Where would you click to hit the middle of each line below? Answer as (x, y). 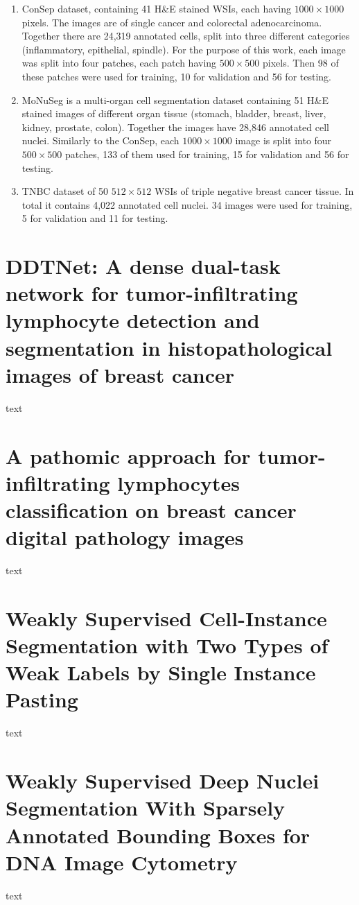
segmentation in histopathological (169, 347)
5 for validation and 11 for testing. (95, 218)
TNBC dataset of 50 (65, 191)
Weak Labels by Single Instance (161, 672)
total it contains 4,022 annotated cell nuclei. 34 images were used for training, (187, 204)
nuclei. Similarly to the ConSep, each (100, 140)
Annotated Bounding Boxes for (158, 835)
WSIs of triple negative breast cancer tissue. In (254, 191)
